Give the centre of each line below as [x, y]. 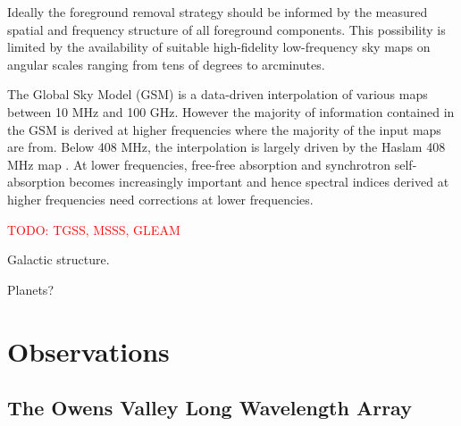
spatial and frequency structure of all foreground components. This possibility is [226, 29]
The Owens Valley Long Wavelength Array [210, 408]
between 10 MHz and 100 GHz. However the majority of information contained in [231, 111]
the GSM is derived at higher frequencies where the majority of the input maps [224, 129]
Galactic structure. [59, 259]
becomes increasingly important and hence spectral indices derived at [259, 182]
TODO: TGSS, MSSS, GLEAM [94, 229]
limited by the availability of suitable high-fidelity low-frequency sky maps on [219, 47]
